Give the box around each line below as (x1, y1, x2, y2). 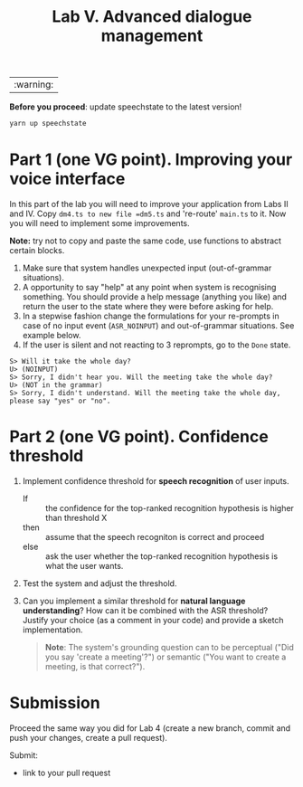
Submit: (9, 749, 39, 761)
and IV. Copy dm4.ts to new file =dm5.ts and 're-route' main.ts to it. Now (9, 208, 287, 219)
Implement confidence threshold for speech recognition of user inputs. (22, 475, 289, 486)
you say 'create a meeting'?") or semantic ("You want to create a (44, 651, 287, 662)
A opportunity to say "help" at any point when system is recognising (22, 282, 277, 292)
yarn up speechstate (9, 119, 88, 128)
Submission (9, 693, 101, 714)
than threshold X (44, 512, 108, 523)
